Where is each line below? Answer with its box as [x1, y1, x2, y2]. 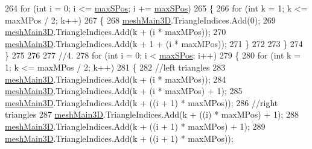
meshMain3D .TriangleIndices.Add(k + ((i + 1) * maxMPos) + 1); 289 [5, 119, 266, 132]
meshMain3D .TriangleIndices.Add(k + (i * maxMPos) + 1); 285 [5, 84, 243, 97]
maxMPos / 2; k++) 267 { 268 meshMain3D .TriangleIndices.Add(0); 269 [5, 13, 276, 26]
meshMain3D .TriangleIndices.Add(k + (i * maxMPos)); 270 [5, 25, 226, 38]
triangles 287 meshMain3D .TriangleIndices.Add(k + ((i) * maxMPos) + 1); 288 [5, 108, 299, 121]
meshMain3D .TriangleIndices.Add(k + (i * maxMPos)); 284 [5, 72, 226, 85]
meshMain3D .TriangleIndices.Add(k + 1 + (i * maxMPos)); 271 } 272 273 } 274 [5, 37, 303, 49]
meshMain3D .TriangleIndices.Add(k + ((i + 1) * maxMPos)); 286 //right [5, 96, 278, 109]
